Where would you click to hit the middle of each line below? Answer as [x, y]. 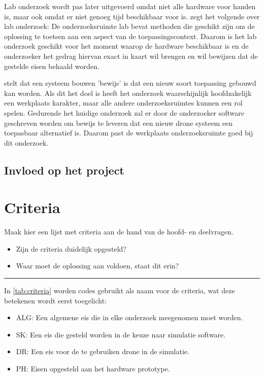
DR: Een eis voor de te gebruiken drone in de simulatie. [103, 351]
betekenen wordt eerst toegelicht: [55, 300]
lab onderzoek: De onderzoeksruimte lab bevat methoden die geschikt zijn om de [129, 26]
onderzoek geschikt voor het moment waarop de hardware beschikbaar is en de [126, 46]
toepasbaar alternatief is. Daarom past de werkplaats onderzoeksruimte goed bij [129, 133]
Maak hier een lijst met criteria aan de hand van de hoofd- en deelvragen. [119, 232]
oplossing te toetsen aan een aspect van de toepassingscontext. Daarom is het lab [130, 36]
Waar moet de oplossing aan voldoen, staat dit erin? [97, 266]
